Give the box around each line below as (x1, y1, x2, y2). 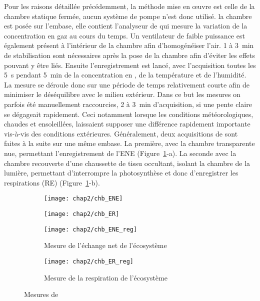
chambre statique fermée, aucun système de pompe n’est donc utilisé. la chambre (4, 10, 252, 21)
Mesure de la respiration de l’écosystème (44, 272, 167, 282)
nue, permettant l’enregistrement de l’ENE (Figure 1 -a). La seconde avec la (4, 147, 236, 158)
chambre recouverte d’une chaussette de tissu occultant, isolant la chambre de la (4, 157, 250, 168)
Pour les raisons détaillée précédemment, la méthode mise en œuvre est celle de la (4, 1, 255, 11)
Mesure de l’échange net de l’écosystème (44, 240, 167, 250)
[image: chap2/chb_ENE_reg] (44, 225, 137, 233)
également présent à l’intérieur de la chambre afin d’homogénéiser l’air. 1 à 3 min (4, 40, 254, 50)
